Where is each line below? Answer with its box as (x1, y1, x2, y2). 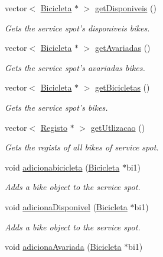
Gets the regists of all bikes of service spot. (5, 141, 159, 153)
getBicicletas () (95, 81, 150, 94)
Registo (40, 121, 68, 133)
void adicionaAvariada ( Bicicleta (5, 240, 122, 253)
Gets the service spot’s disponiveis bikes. (5, 21, 150, 34)
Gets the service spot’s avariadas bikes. (5, 61, 145, 73)
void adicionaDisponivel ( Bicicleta (5, 200, 128, 213)
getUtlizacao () (90, 121, 145, 133)
